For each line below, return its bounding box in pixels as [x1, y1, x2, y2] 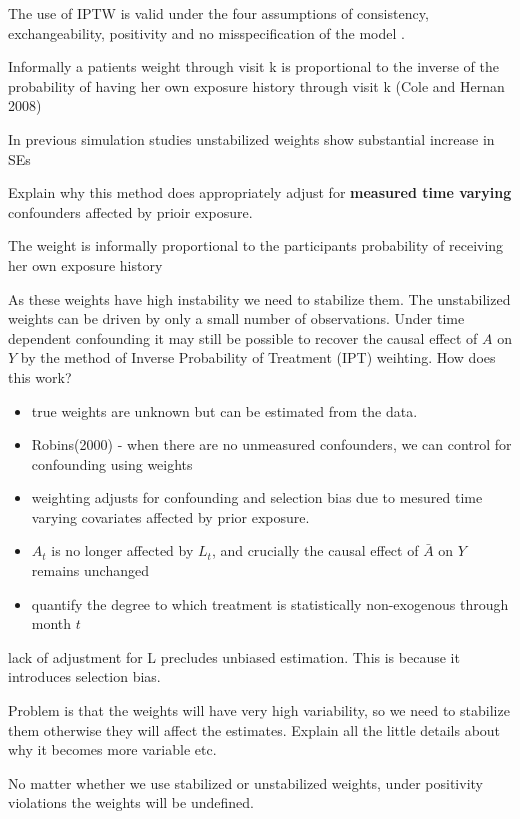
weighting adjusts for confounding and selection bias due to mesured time [31, 487, 483, 508]
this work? [8, 366, 72, 387]
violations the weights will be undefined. [8, 792, 254, 813]
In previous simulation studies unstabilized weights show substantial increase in [8, 128, 495, 149]
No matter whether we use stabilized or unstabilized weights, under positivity [8, 772, 483, 793]
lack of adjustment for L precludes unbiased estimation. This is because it [8, 646, 460, 667]
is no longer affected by [51, 540, 194, 561]
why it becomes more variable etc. [8, 739, 217, 760]
